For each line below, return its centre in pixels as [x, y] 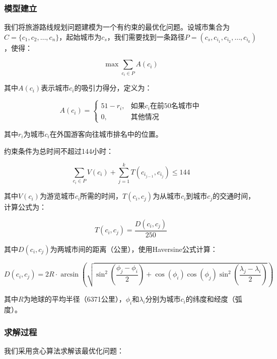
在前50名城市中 [175, 106]
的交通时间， [234, 196]
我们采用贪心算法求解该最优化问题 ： [64, 350]
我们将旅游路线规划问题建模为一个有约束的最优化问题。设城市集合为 [117, 27]
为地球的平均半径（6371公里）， [75, 299]
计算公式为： [25, 207]
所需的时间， [101, 196]
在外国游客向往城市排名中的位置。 [106, 134]
